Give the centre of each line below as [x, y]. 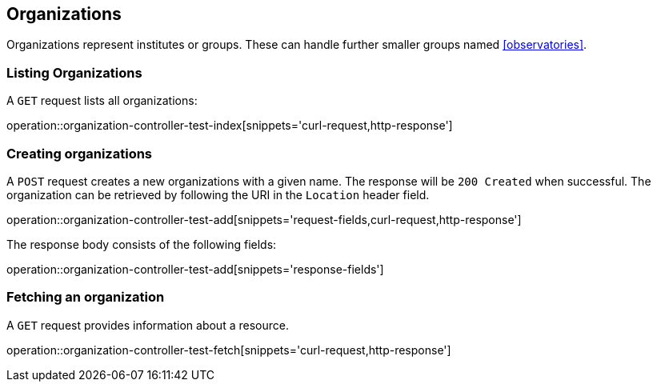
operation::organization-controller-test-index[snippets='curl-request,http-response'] [230, 126]
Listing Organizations [74, 72]
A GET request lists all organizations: [102, 101]
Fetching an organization [86, 297]
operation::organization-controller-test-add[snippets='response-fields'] [195, 269]
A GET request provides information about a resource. [148, 325]
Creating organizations [80, 153]
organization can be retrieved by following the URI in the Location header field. [218, 194]
